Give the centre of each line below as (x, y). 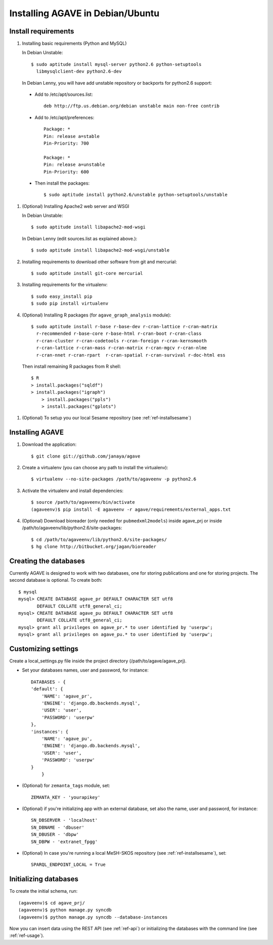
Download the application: (49, 444)
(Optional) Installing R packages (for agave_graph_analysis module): (97, 315)
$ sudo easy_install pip (62, 296)
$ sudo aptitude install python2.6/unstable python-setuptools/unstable (135, 195)
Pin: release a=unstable (74, 165)
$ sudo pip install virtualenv (70, 304)
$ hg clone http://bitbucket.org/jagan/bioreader (94, 547)
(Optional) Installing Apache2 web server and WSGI (76, 206)
